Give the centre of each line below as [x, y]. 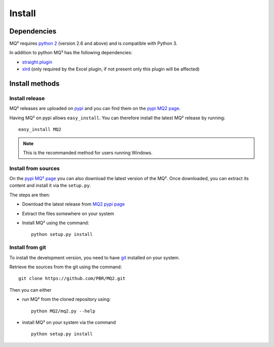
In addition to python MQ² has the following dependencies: [71, 53]
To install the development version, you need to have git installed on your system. [95, 257]
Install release [27, 98]
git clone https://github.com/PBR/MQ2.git [72, 279]
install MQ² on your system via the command [69, 322]
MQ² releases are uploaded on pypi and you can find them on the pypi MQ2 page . [95, 109]
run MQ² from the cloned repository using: [66, 299]
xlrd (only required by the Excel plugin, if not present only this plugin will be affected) [111, 69]
